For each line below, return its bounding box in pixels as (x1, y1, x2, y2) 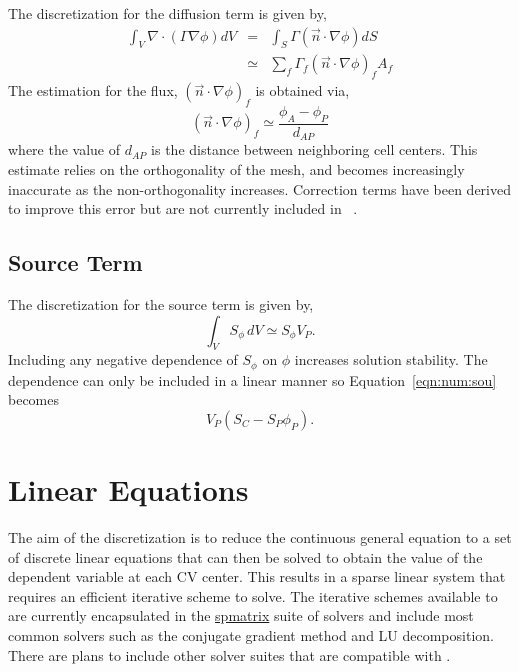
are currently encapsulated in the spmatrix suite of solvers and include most (8, 605, 474, 626)
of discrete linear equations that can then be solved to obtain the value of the (8, 546, 483, 567)
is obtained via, (255, 80, 350, 101)
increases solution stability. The (294, 349, 488, 370)
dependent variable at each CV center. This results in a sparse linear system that (8, 566, 506, 587)
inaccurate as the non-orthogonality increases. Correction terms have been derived (8, 178, 512, 199)
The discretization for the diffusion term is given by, (8, 3, 327, 23)
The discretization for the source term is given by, (8, 293, 314, 314)
